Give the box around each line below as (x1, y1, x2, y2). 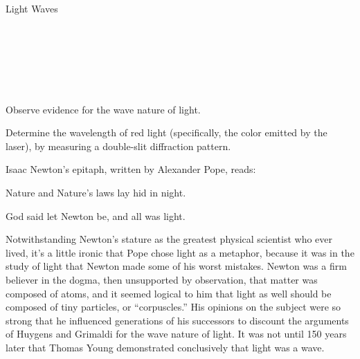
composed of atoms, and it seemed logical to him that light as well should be (6, 286, 332, 300)
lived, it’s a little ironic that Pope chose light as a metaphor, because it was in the (6, 245, 354, 259)
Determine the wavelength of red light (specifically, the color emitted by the (6, 125, 327, 140)
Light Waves (6, 1, 58, 15)
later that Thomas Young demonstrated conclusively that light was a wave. (6, 340, 325, 354)
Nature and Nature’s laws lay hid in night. (6, 185, 186, 199)
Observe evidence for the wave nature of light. (6, 102, 201, 116)
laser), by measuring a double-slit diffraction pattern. (6, 138, 231, 153)
